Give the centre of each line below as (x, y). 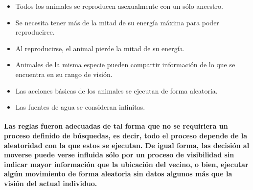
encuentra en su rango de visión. (64, 74)
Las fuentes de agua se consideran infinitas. (80, 107)
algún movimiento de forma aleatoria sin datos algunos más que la (118, 174)
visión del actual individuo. (51, 183)
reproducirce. (35, 32)
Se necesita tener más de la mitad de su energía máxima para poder (117, 22)
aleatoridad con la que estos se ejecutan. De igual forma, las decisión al (127, 145)
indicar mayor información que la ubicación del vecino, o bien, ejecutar (126, 164)
